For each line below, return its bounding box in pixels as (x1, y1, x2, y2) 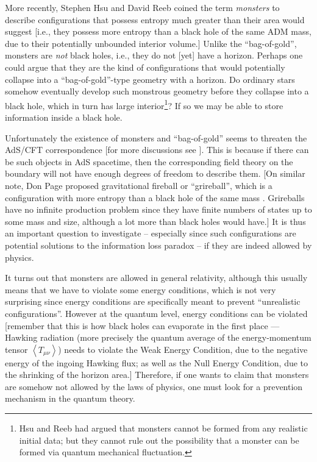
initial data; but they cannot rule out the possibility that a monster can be (19, 433, 299, 446)
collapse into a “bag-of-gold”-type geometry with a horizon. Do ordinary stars (5, 73, 295, 85)
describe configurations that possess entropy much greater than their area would (5, 13, 305, 26)
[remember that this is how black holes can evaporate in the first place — (5, 319, 280, 332)
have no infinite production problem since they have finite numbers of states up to (5, 203, 312, 216)
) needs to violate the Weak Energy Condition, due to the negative (58, 343, 308, 355)
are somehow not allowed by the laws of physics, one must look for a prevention (5, 380, 303, 393)
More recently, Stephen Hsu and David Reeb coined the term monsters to (5, 1, 280, 13)
